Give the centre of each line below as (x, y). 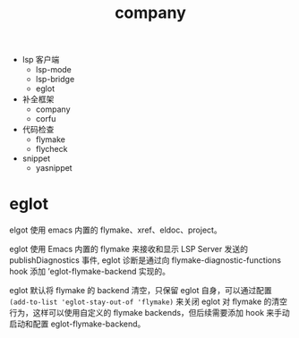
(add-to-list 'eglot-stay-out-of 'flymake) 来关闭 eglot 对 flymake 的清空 (149, 301)
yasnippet (54, 168)
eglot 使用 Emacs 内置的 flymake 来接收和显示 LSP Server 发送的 (129, 249)
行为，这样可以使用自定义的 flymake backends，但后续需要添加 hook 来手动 (149, 313)
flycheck (51, 149)
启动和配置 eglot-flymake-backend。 (77, 324)
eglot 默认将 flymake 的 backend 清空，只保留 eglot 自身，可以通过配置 (141, 291)
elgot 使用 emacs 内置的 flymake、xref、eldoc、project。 (115, 230)
